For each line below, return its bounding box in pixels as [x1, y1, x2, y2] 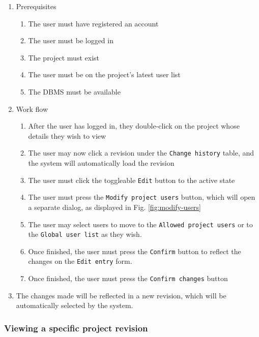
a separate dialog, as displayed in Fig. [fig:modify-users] [28, 201, 202, 212]
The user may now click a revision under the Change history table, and [28, 147, 254, 158]
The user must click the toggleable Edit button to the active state [28, 174, 235, 185]
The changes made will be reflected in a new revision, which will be [16, 290, 226, 300]
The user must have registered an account [28, 18, 159, 28]
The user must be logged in [28, 35, 113, 46]
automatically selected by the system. [16, 300, 133, 311]
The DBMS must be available [28, 86, 121, 97]
